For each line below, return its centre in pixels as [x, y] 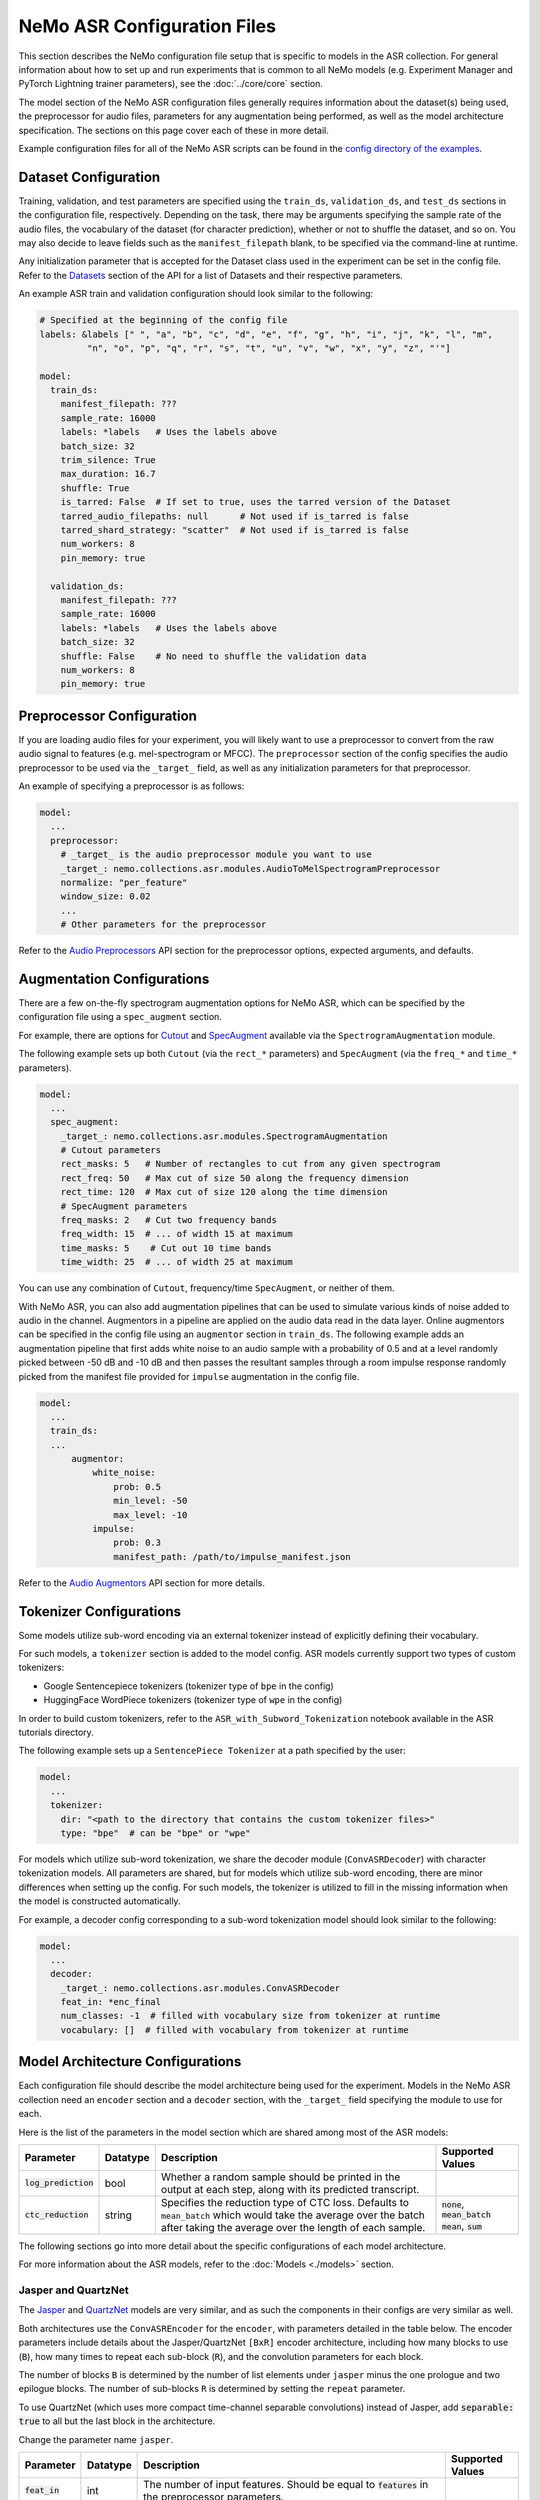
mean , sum [461, 2226]
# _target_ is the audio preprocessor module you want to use [216, 854]
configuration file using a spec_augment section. [120, 1017]
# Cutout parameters [111, 1150]
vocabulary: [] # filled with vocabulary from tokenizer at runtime [234, 2029]
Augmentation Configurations [114, 978]
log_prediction [59, 2183]
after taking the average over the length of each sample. [293, 2227]
